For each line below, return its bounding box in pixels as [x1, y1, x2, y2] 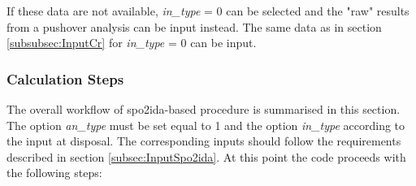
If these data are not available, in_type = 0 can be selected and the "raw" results [6, 2, 409, 19]
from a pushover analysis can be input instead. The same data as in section [6, 18, 382, 35]
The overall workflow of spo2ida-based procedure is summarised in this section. [6, 101, 401, 117]
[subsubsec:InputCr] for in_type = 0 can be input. [6, 34, 257, 51]
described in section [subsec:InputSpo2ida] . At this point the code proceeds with [6, 148, 406, 165]
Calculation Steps [6, 68, 124, 89]
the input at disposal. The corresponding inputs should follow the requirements [6, 132, 401, 149]
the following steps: [6, 164, 102, 181]
